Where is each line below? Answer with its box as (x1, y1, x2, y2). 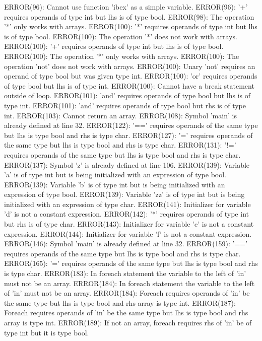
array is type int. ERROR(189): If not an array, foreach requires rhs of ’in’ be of (4, 317, 252, 327)
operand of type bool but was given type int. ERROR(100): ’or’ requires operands (4, 71, 257, 81)
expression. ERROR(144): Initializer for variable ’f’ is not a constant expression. (4, 228, 252, 239)
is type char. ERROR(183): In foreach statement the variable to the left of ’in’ (4, 268, 246, 279)
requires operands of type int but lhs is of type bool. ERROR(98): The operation (4, 11, 254, 22)
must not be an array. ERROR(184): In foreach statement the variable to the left (4, 278, 255, 288)
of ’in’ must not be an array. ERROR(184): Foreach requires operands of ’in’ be (4, 288, 250, 298)
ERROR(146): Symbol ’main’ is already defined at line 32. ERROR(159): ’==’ (4, 238, 248, 249)
